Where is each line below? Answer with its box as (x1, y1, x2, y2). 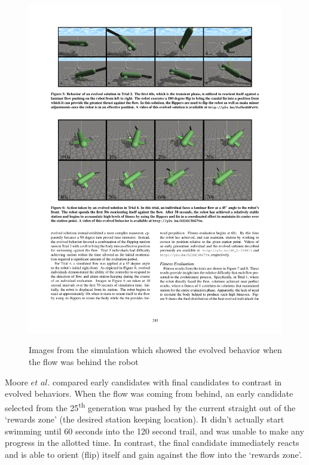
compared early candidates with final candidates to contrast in (53, 375, 282, 388)
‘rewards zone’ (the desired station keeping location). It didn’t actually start (5, 413, 284, 426)
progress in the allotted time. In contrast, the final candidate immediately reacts (5, 436, 299, 449)
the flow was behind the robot (29, 355, 139, 368)
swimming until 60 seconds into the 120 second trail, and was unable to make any (5, 424, 304, 437)
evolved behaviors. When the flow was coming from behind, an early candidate (5, 387, 293, 400)
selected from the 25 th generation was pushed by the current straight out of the (5, 399, 296, 414)
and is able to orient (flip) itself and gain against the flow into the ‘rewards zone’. (5, 448, 302, 460)
